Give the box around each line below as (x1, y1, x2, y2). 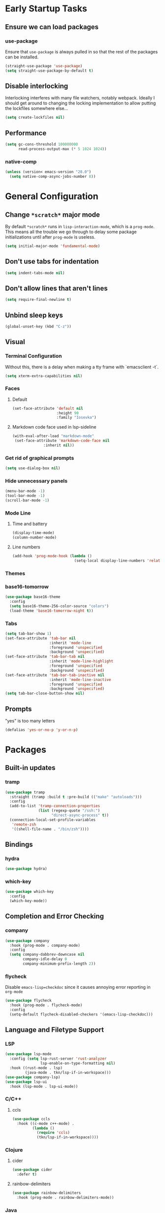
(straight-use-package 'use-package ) (5, 63, 83, 68)
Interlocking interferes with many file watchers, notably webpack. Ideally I (5, 95, 155, 101)
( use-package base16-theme (5, 594, 61, 599)
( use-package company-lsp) (5, 1074, 61, 1079)
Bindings (5, 840, 33, 849)
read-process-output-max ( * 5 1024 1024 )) (18, 146, 107, 151)
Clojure (5, 1147, 23, 1154)
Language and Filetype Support (5, 1025, 104, 1034)
